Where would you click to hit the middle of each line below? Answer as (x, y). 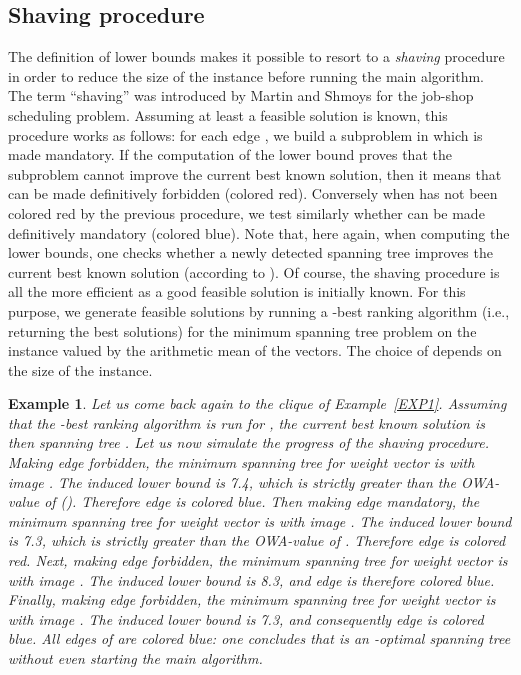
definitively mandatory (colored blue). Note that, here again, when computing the (259, 232)
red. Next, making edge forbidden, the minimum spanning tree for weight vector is (258, 560)
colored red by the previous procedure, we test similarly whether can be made (246, 212)
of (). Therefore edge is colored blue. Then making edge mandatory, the (262, 501)
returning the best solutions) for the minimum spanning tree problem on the (242, 330)
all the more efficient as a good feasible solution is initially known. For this (237, 291)
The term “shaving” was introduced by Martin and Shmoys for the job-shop (241, 95)
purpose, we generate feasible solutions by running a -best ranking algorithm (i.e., (259, 310)
